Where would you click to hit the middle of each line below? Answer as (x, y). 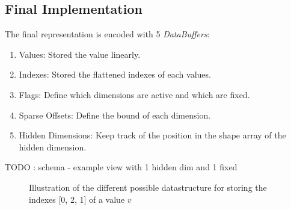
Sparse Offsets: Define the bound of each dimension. (115, 115)
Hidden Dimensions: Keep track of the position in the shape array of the (152, 135)
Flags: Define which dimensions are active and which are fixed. (134, 94)
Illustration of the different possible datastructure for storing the (148, 187)
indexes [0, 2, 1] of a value (77, 199)
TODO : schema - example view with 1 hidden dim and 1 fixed (121, 167)
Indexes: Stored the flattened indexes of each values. (115, 74)
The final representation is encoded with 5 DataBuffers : (107, 34)
